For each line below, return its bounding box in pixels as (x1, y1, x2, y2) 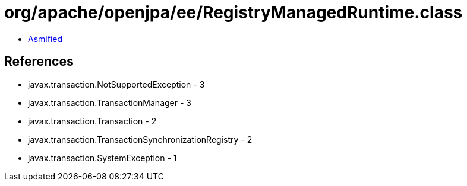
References (4, 54, 74, 69)
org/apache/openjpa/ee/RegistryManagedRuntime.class (4, 2, 463, 23)
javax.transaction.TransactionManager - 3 (28, 97, 191, 108)
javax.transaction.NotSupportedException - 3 (28, 79, 205, 89)
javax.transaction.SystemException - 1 (28, 152, 177, 163)
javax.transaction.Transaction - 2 (28, 116, 157, 126)
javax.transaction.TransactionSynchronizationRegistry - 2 (28, 134, 253, 145)
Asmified (28, 33, 63, 44)
